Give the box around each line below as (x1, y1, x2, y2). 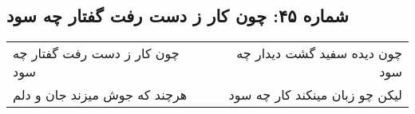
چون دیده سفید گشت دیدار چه (236, 44, 402, 63)
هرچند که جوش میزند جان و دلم (13, 85, 188, 104)
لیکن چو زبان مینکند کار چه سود (228, 85, 402, 104)
